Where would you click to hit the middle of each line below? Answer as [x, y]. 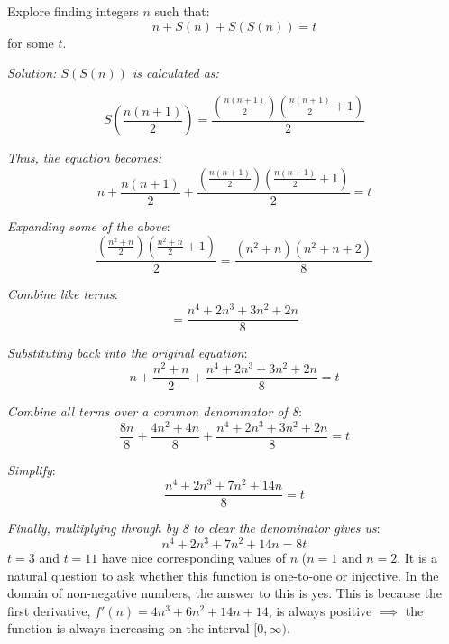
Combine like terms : [63, 294]
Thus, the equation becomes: [85, 158]
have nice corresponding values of [194, 558]
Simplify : [32, 469]
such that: [182, 11]
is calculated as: [175, 73]
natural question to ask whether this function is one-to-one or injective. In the [223, 575]
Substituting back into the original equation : [128, 353]
